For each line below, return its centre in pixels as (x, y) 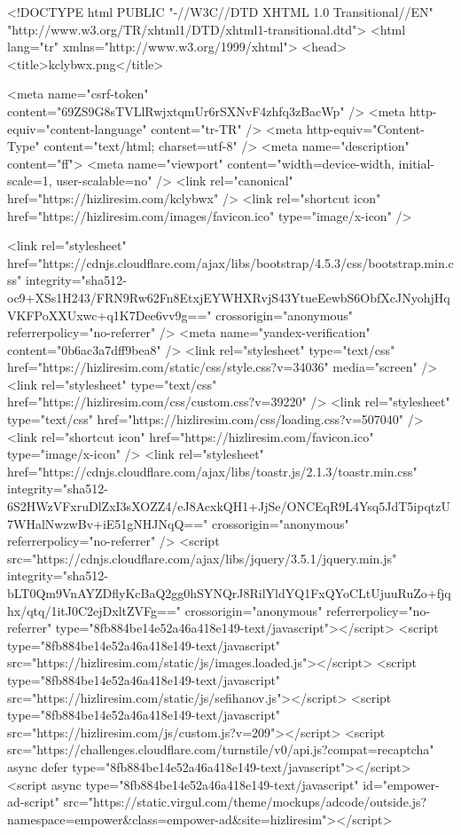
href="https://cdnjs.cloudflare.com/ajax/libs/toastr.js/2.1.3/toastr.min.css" (212, 471)
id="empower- (401, 784)
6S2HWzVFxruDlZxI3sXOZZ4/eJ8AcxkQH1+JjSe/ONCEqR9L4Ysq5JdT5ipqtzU (229, 506)
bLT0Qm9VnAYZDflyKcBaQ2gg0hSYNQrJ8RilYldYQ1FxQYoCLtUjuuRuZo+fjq (229, 593)
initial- (417, 163)
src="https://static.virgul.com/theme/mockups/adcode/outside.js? (245, 802)
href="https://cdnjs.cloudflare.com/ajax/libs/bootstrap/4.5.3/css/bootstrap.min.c (230, 262)
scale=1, (30, 181)
